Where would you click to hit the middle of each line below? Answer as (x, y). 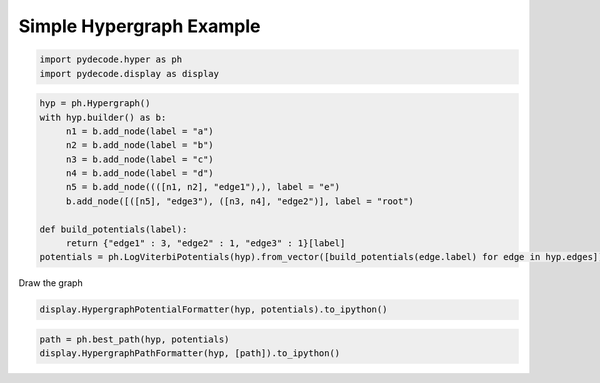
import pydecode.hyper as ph (111, 59)
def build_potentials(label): (113, 229)
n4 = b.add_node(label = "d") (139, 173)
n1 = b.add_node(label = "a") (139, 131)
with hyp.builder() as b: (103, 117)
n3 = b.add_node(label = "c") (139, 159)
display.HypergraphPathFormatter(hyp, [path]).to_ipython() (190, 353)
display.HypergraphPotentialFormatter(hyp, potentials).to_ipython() (213, 309)
